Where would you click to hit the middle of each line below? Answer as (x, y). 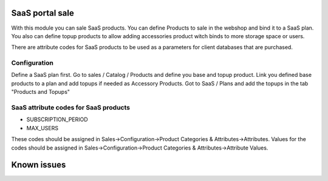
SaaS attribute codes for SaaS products (71, 107)
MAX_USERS (43, 128)
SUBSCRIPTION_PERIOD (57, 120)
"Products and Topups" (40, 92)
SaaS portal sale (43, 13)
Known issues (39, 165)
